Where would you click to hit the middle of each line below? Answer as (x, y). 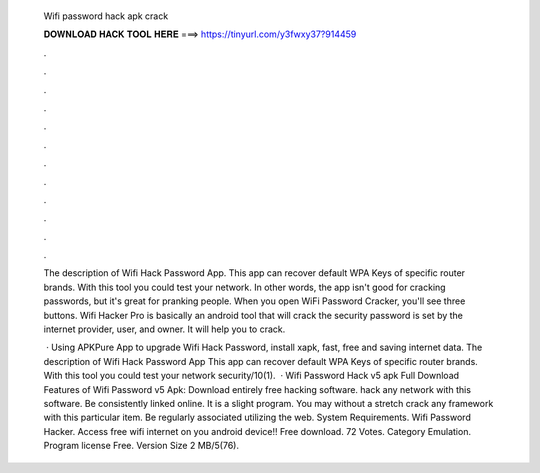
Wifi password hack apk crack (106, 16)
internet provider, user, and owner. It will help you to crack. (164, 329)
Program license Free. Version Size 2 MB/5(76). (141, 446)
